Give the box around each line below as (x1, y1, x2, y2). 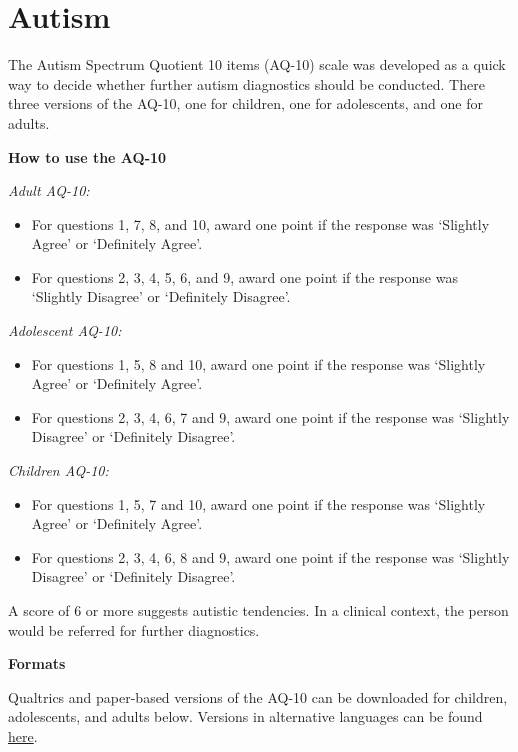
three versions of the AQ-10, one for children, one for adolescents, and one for (8, 93, 483, 114)
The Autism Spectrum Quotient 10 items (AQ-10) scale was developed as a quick (8, 54, 506, 75)
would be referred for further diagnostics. (8, 619, 260, 640)
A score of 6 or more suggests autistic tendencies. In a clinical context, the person (8, 600, 509, 620)
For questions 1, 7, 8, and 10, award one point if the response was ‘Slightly (31, 213, 490, 234)
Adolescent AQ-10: (8, 320, 122, 341)
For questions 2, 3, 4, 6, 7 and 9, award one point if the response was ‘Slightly (31, 406, 510, 427)
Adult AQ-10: (8, 180, 90, 201)
